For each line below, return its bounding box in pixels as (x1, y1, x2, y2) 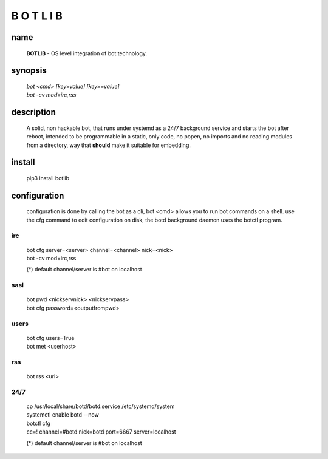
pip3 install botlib (26, 174, 70, 182)
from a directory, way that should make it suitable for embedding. (26, 141, 191, 149)
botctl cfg (26, 420, 51, 427)
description (11, 107, 56, 118)
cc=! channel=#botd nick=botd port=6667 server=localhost (26, 428, 176, 435)
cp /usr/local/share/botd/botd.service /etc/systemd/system (26, 403, 175, 410)
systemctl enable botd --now (26, 411, 100, 418)
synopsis (11, 66, 47, 76)
